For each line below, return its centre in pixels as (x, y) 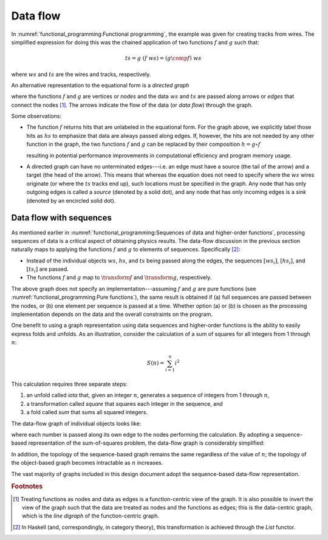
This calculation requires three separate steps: (69, 384)
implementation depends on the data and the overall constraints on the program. (112, 314)
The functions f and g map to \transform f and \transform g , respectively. (119, 278)
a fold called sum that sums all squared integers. (87, 412)
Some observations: (36, 116)
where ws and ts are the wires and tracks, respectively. (81, 74)
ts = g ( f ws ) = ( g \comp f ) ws (163, 58)
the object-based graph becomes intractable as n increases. (87, 463)
